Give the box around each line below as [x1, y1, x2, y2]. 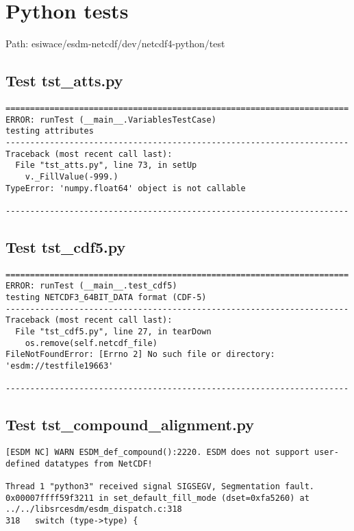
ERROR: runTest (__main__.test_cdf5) [5, 281, 177, 291]
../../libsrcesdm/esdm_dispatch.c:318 [5, 504, 182, 515]
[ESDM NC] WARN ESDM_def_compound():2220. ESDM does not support [5, 447, 309, 458]
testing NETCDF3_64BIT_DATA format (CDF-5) [5, 293, 207, 302]
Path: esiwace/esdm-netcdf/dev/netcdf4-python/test [5, 36, 225, 51]
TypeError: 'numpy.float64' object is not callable [5, 183, 246, 193]
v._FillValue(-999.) [25, 171, 118, 182]
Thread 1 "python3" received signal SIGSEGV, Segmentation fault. [5, 482, 315, 492]
